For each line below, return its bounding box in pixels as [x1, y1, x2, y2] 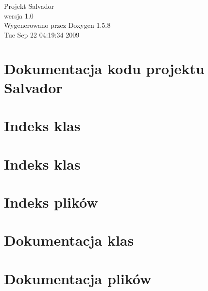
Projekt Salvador [4, 1, 54, 11]
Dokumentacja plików [4, 268, 152, 288]
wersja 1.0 [4, 10, 34, 20]
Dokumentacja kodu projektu [4, 58, 205, 78]
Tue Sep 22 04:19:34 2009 [4, 29, 80, 39]
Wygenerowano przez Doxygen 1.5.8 [4, 20, 111, 30]
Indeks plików [4, 192, 98, 212]
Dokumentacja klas [4, 230, 134, 250]
